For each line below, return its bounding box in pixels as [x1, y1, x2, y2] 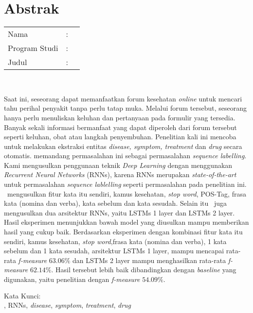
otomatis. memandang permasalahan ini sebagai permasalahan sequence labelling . [4, 150, 247, 161]
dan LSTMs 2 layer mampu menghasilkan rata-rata [72, 255, 226, 265]
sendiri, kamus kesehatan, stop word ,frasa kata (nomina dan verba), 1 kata [4, 236, 227, 246]
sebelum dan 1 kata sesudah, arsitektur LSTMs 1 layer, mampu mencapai [4, 246, 224, 256]
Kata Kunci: [4, 290, 41, 300]
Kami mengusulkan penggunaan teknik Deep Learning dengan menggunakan [4, 160, 233, 170]
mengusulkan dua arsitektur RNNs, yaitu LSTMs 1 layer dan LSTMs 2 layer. [4, 207, 235, 217]
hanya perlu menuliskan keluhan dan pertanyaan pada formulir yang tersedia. [4, 112, 235, 122]
